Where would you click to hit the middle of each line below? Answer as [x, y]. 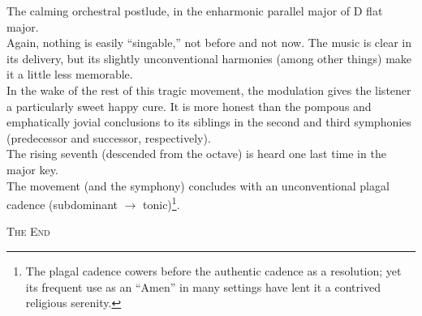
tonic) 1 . [161, 203]
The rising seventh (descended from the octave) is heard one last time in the [196, 154]
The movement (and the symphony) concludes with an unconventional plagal [198, 185]
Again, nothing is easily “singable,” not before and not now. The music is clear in [209, 43]
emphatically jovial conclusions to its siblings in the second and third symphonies [209, 122]
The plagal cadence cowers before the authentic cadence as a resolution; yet [213, 270]
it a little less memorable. [70, 74]
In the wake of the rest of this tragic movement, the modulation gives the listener [209, 90]
